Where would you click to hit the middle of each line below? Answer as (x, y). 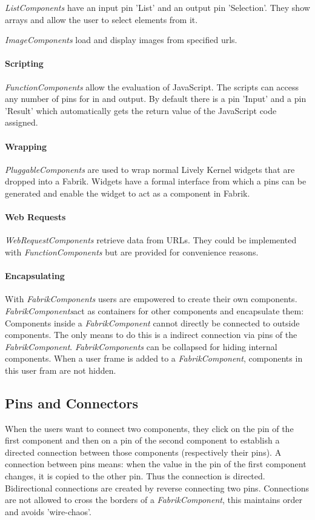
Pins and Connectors (71, 403)
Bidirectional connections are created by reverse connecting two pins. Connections (157, 488)
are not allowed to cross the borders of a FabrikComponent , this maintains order (154, 500)
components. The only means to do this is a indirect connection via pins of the (151, 335)
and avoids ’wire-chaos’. (48, 511)
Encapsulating (35, 276)
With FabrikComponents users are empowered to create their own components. (151, 299)
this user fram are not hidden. (61, 370)
